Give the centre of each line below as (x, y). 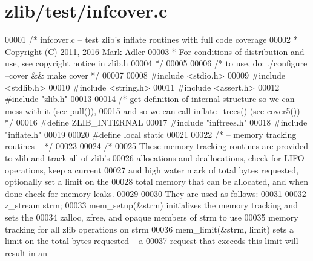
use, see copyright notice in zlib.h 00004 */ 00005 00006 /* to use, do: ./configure (156, 63)
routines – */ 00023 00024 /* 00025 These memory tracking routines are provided (156, 146)
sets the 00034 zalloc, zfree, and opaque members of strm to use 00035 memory (152, 217)
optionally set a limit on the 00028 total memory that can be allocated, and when (157, 182)
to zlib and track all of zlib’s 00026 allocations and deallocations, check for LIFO (155, 158)
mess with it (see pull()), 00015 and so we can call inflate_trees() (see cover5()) (153, 110)
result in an (26, 252)
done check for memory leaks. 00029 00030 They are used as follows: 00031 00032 (156, 193)
